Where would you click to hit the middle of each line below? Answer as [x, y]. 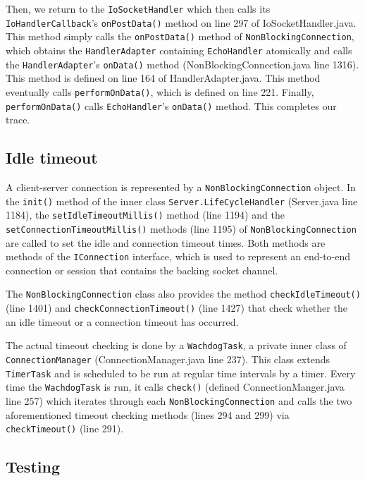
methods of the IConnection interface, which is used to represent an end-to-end [178, 256]
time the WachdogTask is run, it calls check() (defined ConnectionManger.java [175, 387]
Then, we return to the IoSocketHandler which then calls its [138, 8]
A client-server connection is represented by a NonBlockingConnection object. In [181, 187]
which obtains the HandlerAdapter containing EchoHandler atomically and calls [179, 50]
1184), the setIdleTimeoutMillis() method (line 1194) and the [145, 215]
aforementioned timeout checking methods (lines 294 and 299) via [148, 414]
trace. [18, 120]
